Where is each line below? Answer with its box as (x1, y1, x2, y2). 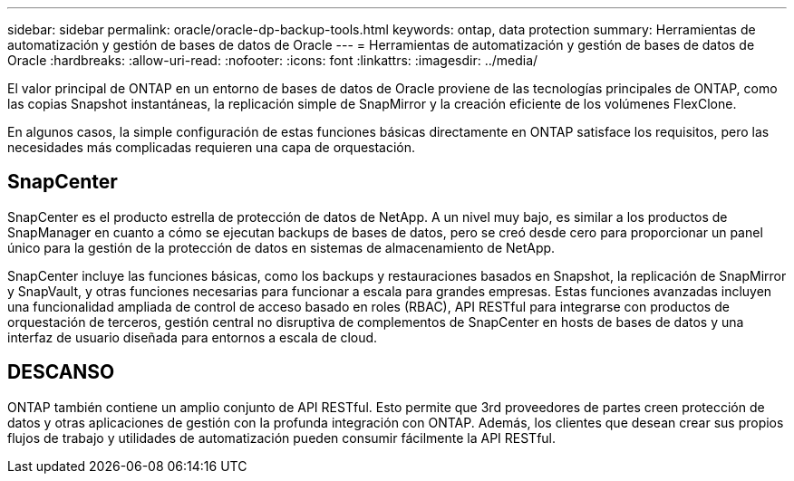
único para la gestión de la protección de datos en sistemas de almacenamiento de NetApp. (7, 239, 556, 255)
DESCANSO (7, 361, 115, 384)
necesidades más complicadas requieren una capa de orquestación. (7, 139, 416, 155)
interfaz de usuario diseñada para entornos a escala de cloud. (7, 329, 378, 345)
